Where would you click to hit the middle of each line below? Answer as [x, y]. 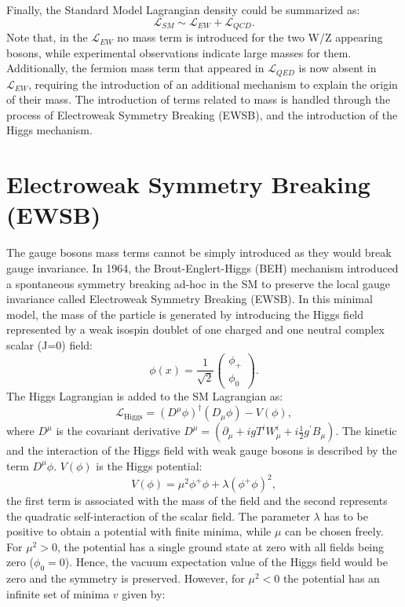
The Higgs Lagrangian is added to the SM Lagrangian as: [145, 396]
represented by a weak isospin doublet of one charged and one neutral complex [195, 329]
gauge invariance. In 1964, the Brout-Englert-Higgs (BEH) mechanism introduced [202, 267]
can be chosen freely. [334, 531]
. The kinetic [366, 431]
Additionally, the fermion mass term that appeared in [135, 68]
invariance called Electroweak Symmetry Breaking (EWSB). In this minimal [190, 299]
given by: [144, 593]
